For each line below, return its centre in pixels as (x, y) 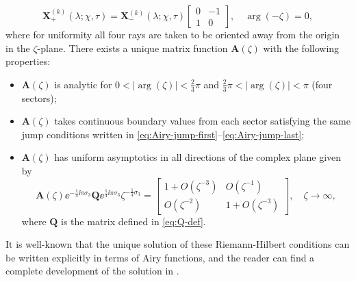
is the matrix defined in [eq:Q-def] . (133, 221)
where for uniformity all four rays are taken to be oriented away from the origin (173, 34)
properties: (28, 61)
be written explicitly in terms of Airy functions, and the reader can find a (160, 257)
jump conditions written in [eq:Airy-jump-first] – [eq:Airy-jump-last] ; (163, 134)
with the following (301, 48)
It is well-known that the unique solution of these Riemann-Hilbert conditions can (178, 244)
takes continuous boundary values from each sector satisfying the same (202, 121)
